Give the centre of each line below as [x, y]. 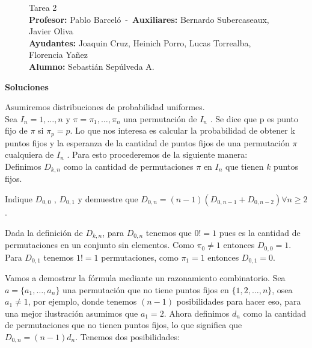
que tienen [245, 166]
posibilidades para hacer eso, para [239, 301]
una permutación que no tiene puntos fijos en [146, 289]
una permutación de [160, 118]
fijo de [16, 130]
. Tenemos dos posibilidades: [127, 336]
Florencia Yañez [58, 54]
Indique [19, 199]
